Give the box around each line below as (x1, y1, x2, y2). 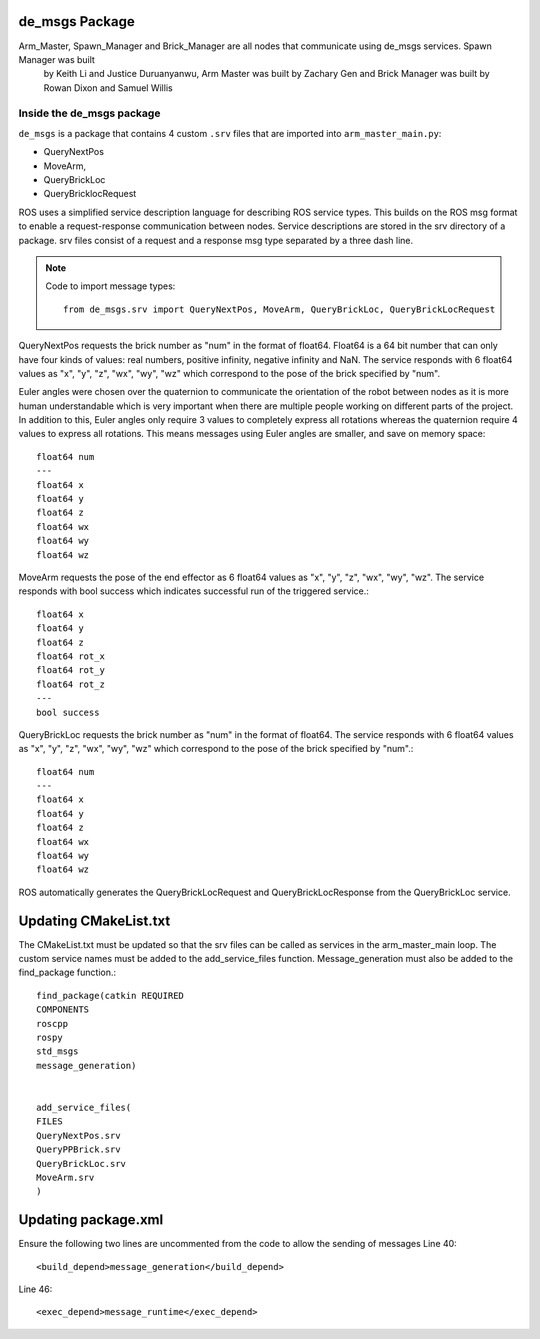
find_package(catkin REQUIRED (36, 990, 185, 1001)
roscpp (36, 1018, 69, 1029)
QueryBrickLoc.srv (36, 1158, 127, 1169)
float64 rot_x (36, 650, 105, 662)
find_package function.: (18, 966, 117, 979)
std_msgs (36, 1046, 79, 1057)
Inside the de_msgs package (18, 106, 161, 120)
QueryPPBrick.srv (36, 1144, 121, 1155)
